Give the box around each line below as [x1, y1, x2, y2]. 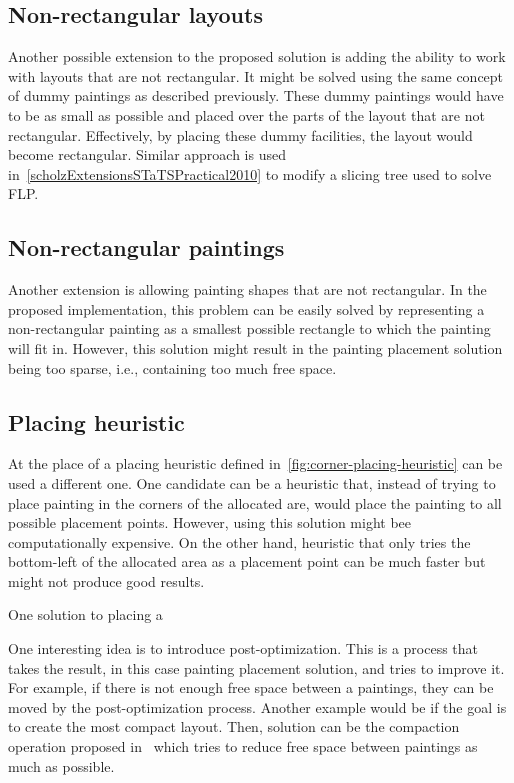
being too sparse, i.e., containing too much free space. [8, 357, 337, 378]
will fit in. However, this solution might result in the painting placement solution [8, 337, 503, 358]
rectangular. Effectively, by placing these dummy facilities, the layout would [8, 124, 473, 145]
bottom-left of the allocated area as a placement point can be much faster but [8, 551, 486, 572]
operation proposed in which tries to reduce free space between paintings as [8, 736, 478, 757]
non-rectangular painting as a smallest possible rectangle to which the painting [8, 318, 491, 339]
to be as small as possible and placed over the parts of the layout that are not [8, 104, 485, 125]
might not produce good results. [8, 570, 205, 591]
